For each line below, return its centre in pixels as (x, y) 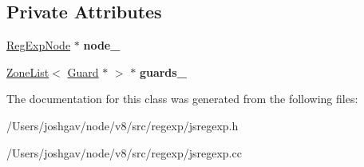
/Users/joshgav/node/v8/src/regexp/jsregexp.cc (124, 152)
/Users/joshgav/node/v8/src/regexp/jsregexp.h (123, 125)
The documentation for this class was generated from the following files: (182, 99)
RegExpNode (39, 45)
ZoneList (28, 72)
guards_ (163, 72)
